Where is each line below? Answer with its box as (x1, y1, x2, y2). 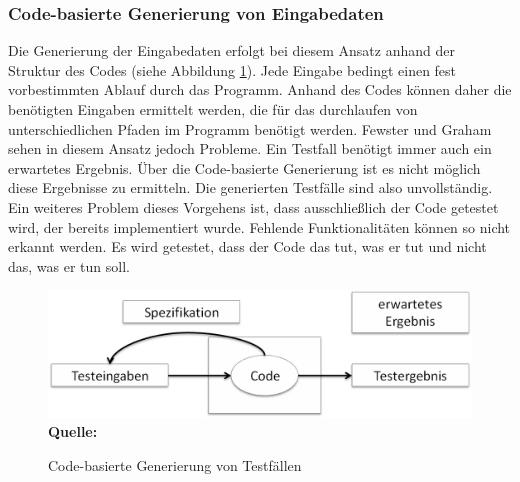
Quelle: (48, 421, 98, 442)
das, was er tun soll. (8, 255, 130, 276)
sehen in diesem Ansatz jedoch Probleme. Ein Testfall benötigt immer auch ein (8, 138, 492, 159)
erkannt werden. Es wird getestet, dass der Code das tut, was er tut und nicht (8, 236, 487, 257)
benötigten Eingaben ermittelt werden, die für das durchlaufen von (8, 99, 418, 119)
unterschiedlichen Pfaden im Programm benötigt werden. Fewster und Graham (8, 118, 492, 139)
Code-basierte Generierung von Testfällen (48, 455, 302, 476)
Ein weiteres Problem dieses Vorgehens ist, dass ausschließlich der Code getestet (8, 196, 499, 217)
